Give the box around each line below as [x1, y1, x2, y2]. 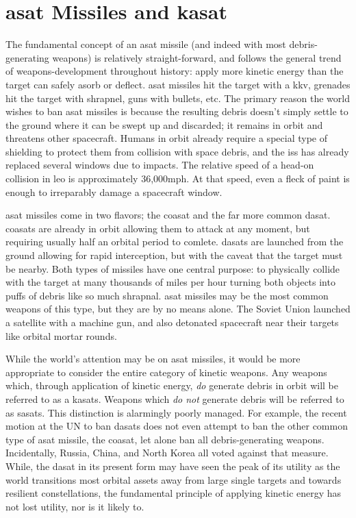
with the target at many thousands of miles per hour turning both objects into [5, 275, 335, 289]
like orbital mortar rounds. [5, 328, 117, 343]
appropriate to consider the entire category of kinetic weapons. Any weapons [5, 365, 327, 379]
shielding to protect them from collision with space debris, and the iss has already [5, 144, 349, 158]
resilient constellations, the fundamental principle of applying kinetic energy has [5, 486, 342, 500]
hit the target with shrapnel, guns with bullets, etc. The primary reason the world [5, 90, 351, 105]
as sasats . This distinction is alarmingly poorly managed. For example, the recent [5, 405, 347, 419]
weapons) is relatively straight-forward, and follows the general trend [52, 50, 342, 64]
